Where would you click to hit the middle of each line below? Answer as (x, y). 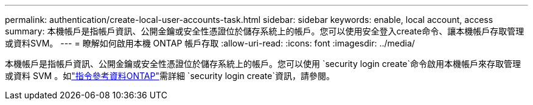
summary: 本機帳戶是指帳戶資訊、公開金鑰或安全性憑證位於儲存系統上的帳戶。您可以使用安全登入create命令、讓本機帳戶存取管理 (265, 31)
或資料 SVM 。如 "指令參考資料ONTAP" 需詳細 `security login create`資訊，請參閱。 (170, 76)
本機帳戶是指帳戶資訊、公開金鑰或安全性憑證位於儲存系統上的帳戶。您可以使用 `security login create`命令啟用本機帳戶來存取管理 (263, 64)
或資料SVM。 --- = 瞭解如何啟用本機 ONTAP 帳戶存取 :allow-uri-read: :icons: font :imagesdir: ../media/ (210, 43)
